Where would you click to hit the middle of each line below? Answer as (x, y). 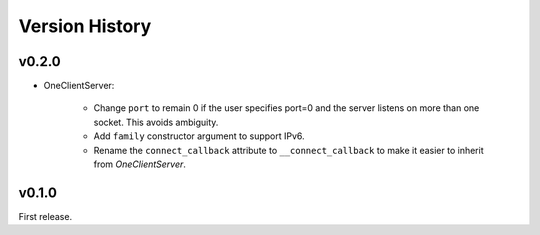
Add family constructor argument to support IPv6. (199, 136)
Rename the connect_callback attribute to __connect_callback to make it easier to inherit (288, 150)
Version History (85, 26)
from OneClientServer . (140, 164)
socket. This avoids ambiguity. (156, 122)
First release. (45, 216)
